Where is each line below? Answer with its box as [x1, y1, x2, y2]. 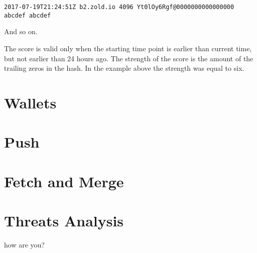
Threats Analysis [4, 210, 124, 230]
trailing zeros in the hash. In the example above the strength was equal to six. [4, 63, 244, 73]
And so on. [4, 26, 38, 37]
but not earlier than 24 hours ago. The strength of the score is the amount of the [4, 53, 253, 63]
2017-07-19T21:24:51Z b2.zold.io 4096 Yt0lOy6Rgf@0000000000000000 [4, 4, 234, 11]
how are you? [4, 239, 45, 249]
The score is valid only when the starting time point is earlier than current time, [4, 43, 252, 53]
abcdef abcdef [4, 12, 51, 19]
